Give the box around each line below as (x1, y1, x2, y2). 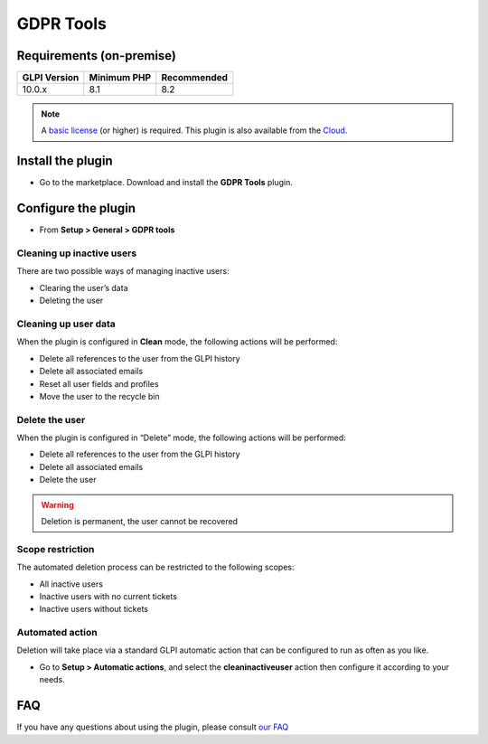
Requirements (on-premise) (16, 48, 176, 63)
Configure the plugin (16, 201, 136, 216)
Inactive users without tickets (39, 604, 149, 615)
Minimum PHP (89, 71, 152, 84)
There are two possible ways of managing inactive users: (16, 266, 230, 277)
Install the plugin (16, 154, 113, 169)
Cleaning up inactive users (16, 247, 137, 259)
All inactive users (39, 579, 104, 589)
